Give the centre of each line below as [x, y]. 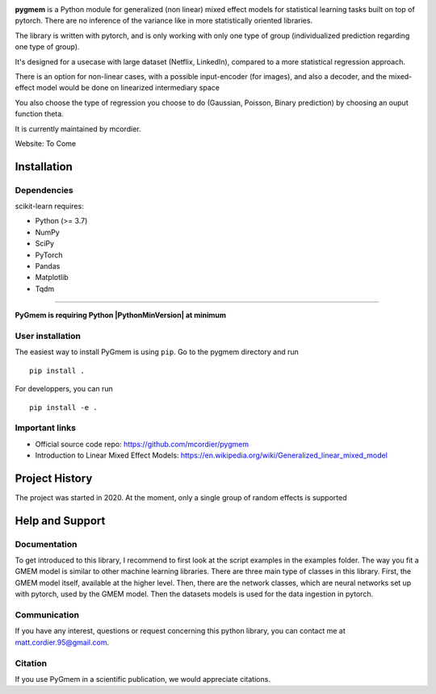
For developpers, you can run [64, 389]
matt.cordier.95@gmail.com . [62, 642]
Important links [46, 428]
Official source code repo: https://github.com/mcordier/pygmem [142, 444]
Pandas [48, 266]
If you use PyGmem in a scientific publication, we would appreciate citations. [143, 679]
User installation [48, 336]
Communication [47, 615]
